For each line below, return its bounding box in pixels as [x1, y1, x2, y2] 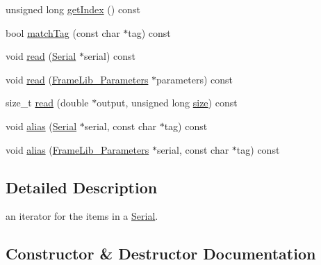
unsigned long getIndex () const [6, 2, 140, 16]
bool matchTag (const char [6, 25, 120, 40]
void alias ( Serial [6, 118, 77, 133]
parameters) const [156, 72, 233, 86]
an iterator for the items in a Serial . [6, 209, 158, 223]
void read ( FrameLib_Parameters [6, 72, 149, 86]
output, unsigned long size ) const [97, 95, 238, 110]
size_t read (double [6, 95, 89, 110]
